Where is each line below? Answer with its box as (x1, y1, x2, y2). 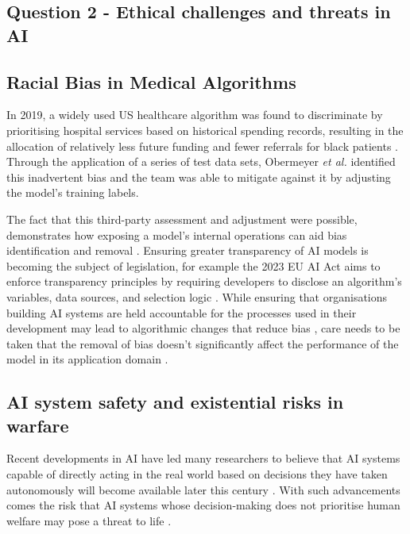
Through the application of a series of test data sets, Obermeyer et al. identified (6, 153, 396, 170)
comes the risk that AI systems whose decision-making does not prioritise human (6, 497, 400, 513)
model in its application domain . (6, 351, 168, 367)
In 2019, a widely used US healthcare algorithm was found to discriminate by (6, 106, 383, 123)
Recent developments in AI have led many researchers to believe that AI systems (6, 450, 400, 467)
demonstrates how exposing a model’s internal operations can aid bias (6, 226, 347, 243)
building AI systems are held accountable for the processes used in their (6, 304, 357, 321)
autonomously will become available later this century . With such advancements (6, 481, 400, 498)
